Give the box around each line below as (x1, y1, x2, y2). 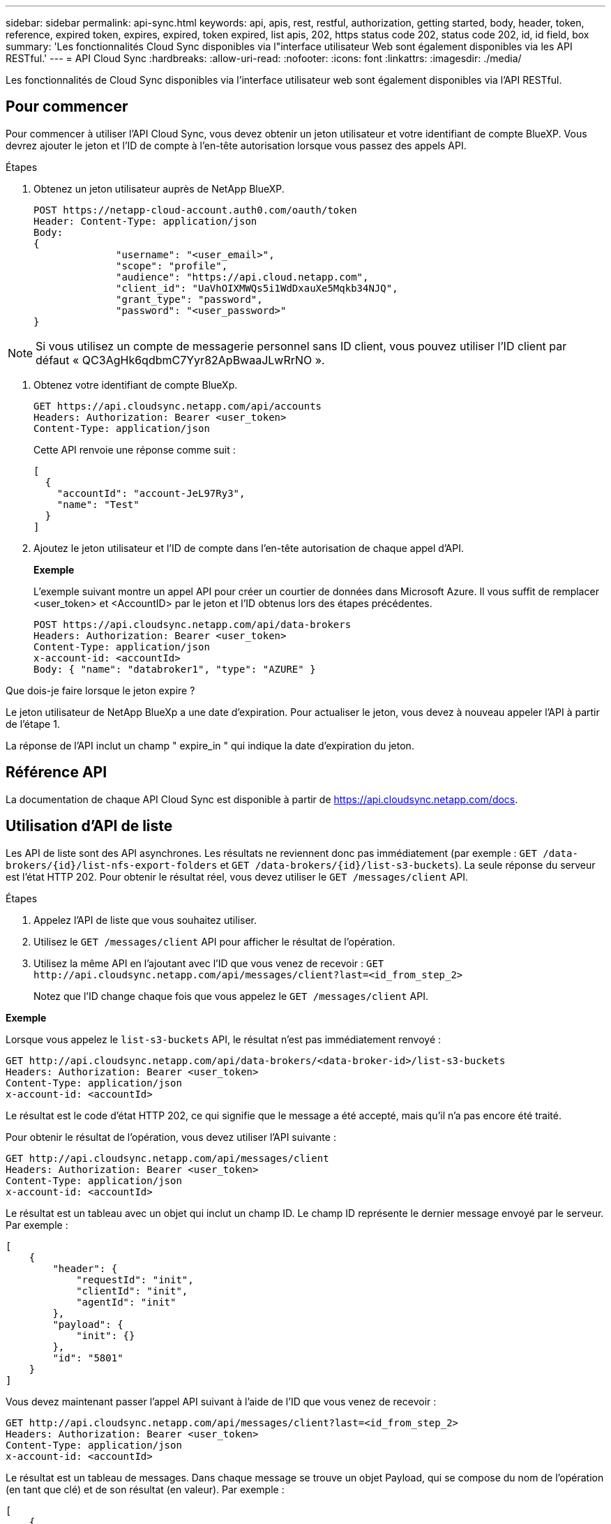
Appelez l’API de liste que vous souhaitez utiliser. (33, 913, 257, 926)
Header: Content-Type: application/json (33, 215, 257, 227)
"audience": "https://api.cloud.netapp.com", (116, 271, 369, 283)
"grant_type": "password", (116, 293, 263, 305)
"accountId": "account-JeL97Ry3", (56, 487, 246, 499)
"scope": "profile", (116, 260, 228, 271)
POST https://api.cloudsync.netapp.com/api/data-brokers (33, 618, 352, 630)
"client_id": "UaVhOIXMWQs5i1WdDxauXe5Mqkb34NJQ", (116, 282, 398, 294)
